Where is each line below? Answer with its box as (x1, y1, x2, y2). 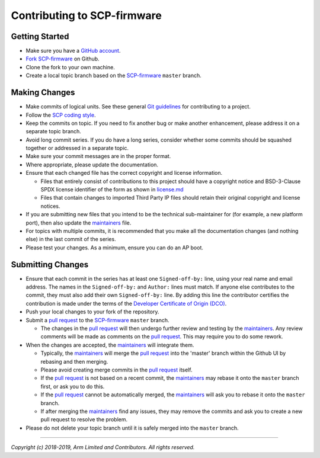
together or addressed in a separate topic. (25, 145, 129, 152)
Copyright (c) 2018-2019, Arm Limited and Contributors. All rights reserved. (11, 444, 195, 451)
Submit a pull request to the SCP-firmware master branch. (25, 316, 169, 324)
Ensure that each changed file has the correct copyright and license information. (25, 169, 223, 177)
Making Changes (11, 88, 75, 98)
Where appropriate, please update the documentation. (25, 161, 159, 168)
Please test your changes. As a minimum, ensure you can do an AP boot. (25, 244, 204, 251)
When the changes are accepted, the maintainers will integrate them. (25, 341, 194, 348)
